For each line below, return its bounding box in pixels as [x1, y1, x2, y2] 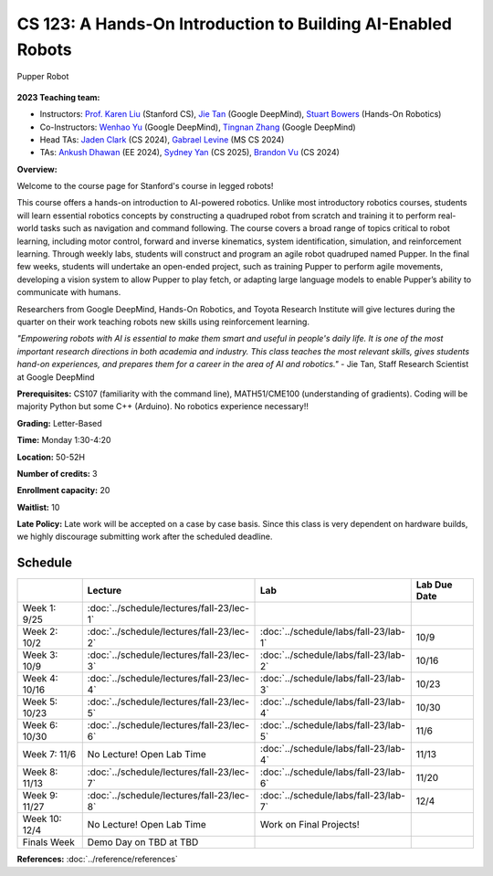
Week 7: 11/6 [22, 748, 77, 761]
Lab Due [415, 578, 453, 591]
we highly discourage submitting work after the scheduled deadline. [16, 531, 273, 543]
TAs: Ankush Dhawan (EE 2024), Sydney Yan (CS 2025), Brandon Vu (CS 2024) [39, 147, 340, 158]
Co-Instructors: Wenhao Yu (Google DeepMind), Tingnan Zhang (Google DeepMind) [39, 121, 356, 132]
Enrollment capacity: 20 [16, 485, 110, 496]
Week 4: [22, 672, 58, 685]
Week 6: [22, 719, 58, 732]
